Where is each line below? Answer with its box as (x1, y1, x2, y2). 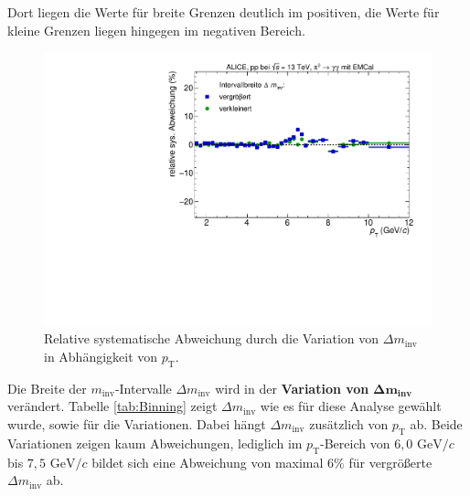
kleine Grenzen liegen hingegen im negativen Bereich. (7, 20, 305, 39)
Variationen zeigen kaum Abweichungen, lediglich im (7, 433, 303, 452)
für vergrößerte (348, 452, 433, 471)
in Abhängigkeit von (44, 347, 158, 366)
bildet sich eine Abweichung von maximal (91, 452, 324, 471)
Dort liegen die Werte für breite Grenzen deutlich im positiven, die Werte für (7, 3, 440, 21)
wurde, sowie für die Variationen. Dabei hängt (7, 415, 266, 434)
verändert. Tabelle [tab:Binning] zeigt (7, 396, 218, 416)
